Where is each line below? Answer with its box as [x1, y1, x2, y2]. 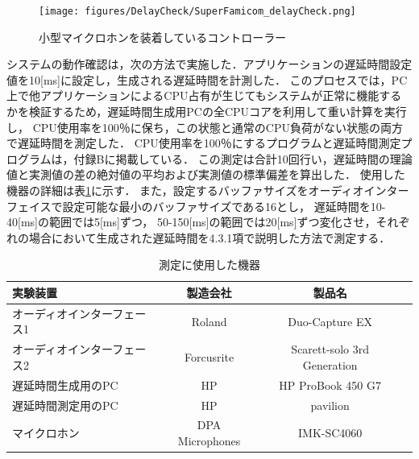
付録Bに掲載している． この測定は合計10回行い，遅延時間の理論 [73, 150, 413, 167]
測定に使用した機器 [159, 256, 260, 273]
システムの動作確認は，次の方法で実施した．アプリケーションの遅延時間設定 [6, 56, 413, 72]
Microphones [177, 432, 241, 449]
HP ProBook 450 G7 [279, 376, 382, 393]
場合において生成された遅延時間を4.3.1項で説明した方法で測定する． [28, 229, 391, 246]
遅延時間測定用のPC [12, 396, 118, 413]
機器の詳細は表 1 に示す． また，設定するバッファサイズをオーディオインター [6, 182, 409, 198]
